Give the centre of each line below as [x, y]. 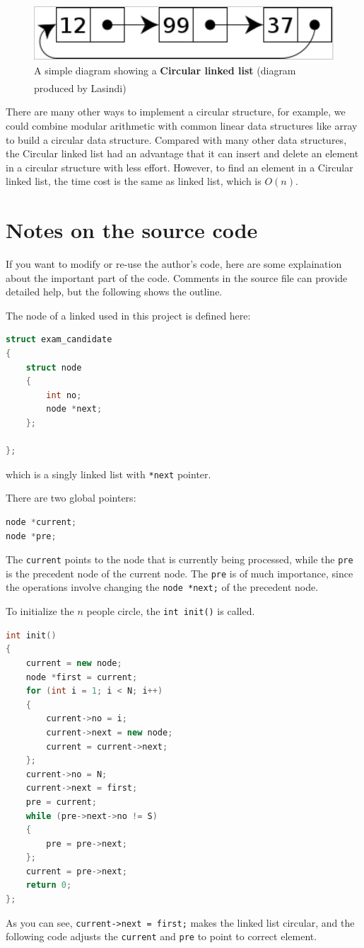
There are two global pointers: [71, 498]
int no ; [64, 395]
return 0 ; [49, 885]
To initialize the [40, 611]
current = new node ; [74, 663]
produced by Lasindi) [80, 88]
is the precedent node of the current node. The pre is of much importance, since [180, 573]
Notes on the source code [132, 230]
